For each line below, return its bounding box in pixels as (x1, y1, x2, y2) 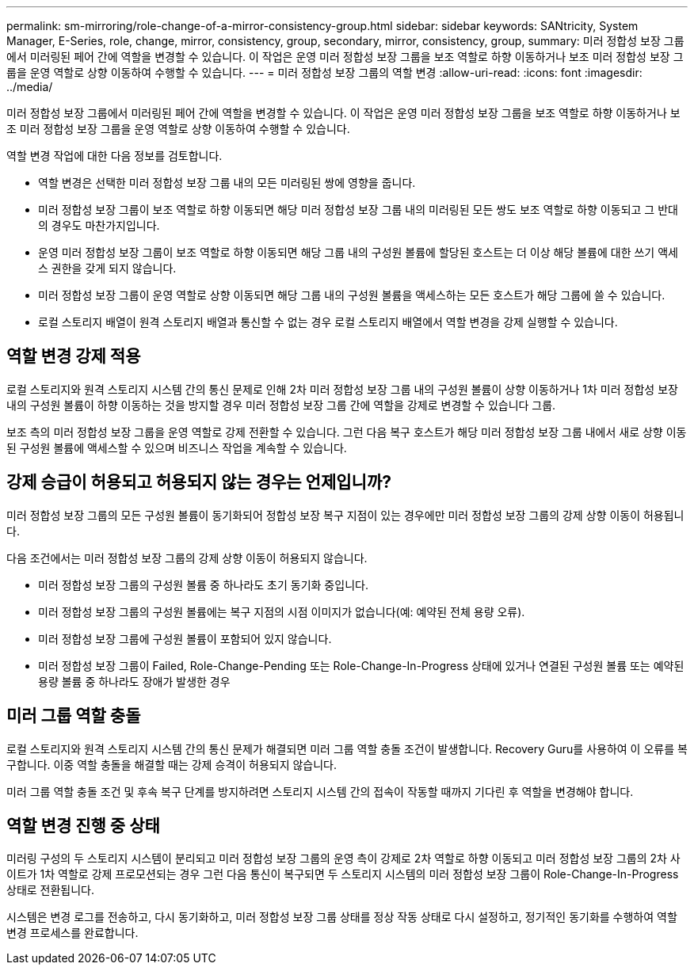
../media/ (6, 80, 53, 93)
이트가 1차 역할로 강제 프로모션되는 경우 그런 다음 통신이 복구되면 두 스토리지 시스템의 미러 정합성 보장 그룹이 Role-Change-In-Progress (6, 867, 679, 882)
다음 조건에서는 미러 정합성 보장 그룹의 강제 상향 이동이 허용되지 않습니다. (6, 550, 368, 565)
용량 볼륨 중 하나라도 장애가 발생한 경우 (38, 674, 231, 688)
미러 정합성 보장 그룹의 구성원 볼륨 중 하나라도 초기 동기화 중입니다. (38, 577, 368, 592)
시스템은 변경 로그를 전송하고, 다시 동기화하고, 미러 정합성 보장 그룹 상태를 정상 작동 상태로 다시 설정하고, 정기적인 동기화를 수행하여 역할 (6, 910, 677, 924)
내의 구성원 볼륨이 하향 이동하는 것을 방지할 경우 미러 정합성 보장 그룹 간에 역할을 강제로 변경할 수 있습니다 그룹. (6, 398, 556, 412)
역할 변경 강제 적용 (6, 346, 141, 367)
